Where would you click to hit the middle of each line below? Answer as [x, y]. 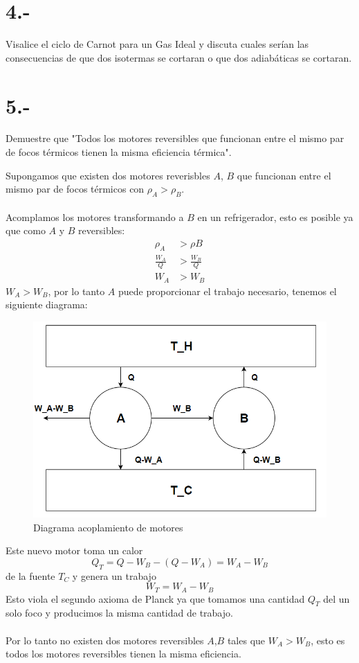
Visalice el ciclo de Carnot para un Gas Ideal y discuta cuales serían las [157, 44]
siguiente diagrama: [47, 304]
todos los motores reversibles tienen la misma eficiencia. [123, 654]
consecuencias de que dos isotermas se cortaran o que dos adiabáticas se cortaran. [179, 57]
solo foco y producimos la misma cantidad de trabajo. [119, 613]
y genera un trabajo [114, 575]
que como [26, 230]
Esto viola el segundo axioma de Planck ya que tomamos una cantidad [155, 598]
